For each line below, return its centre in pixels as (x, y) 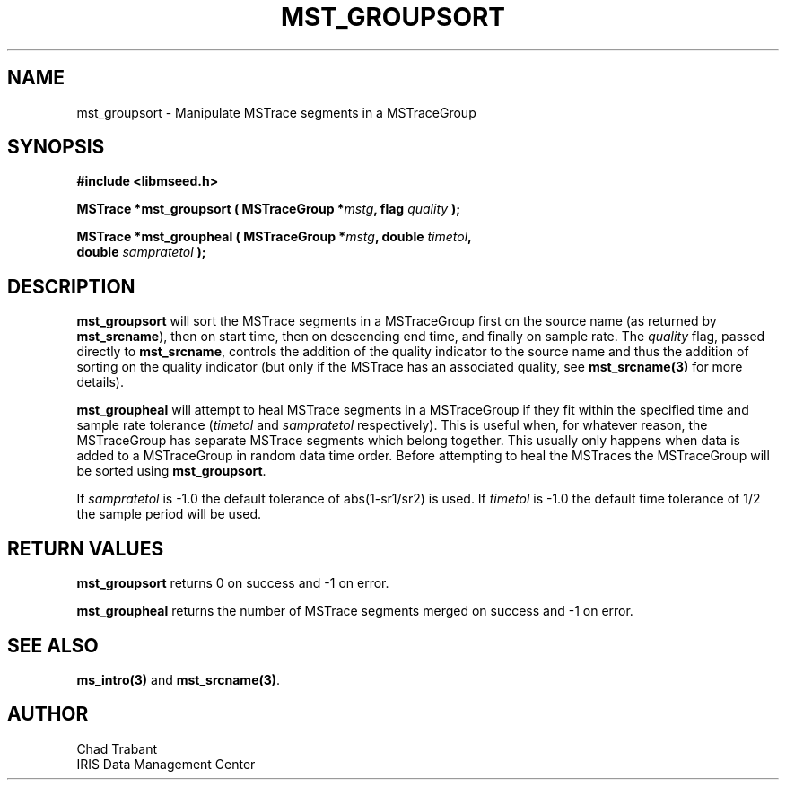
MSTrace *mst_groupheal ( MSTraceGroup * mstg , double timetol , (274, 237)
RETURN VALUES (86, 548)
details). (100, 382)
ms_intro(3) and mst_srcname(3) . (179, 679)
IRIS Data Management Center (166, 764)
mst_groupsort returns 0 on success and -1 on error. (233, 583)
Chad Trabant (117, 748)
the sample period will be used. (169, 514)
